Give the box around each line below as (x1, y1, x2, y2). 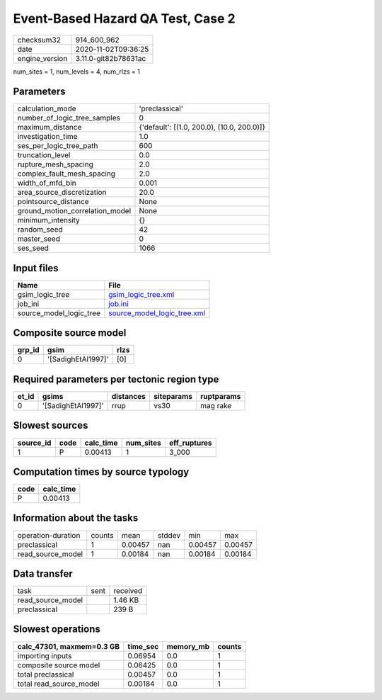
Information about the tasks (13, 512, 139, 524)
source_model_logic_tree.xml (108, 308, 205, 318)
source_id (17, 438, 52, 448)
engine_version (17, 53, 68, 63)
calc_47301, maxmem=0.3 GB (17, 641, 120, 651)
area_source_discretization (17, 188, 107, 198)
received (113, 586, 143, 596)
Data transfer (13, 568, 74, 580)
